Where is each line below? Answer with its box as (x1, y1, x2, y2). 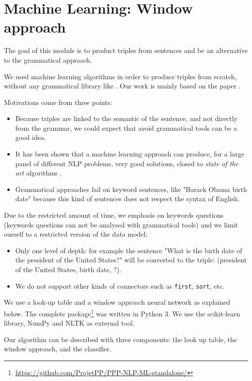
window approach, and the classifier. (4, 344, 111, 354)
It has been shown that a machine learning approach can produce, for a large (15, 149, 244, 159)
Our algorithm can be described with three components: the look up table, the (4, 334, 237, 344)
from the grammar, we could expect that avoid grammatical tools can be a (15, 122, 237, 133)
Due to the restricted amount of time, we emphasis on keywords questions (4, 210, 223, 220)
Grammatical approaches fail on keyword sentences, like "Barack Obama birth (15, 184, 247, 194)
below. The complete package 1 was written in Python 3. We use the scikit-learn (4, 307, 240, 318)
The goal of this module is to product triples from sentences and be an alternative (4, 45, 248, 55)
